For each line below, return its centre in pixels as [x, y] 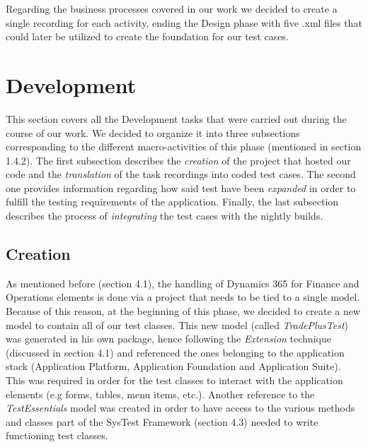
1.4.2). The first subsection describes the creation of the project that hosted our [178, 160]
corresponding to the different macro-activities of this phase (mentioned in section [184, 147]
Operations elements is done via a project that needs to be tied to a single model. [183, 297]
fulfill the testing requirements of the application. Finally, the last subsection [172, 202]
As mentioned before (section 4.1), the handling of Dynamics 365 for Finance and [183, 283]
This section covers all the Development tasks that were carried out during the [176, 118]
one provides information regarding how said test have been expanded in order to [181, 187]
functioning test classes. [57, 435]
